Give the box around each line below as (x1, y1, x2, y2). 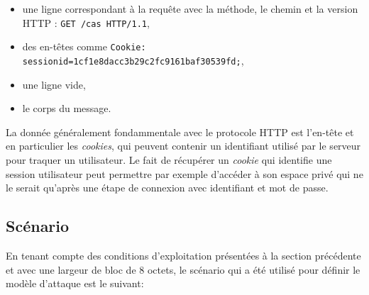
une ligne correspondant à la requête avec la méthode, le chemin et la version (22, 1, 358, 16)
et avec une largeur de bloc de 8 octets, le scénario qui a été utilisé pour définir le (6, 262, 360, 277)
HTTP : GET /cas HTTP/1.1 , (22, 15, 150, 30)
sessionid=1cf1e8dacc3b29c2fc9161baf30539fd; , (22, 52, 244, 67)
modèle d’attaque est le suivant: (6, 276, 144, 291)
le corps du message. (22, 101, 111, 116)
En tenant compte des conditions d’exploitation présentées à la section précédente (6, 247, 361, 262)
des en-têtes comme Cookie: (22, 39, 146, 54)
